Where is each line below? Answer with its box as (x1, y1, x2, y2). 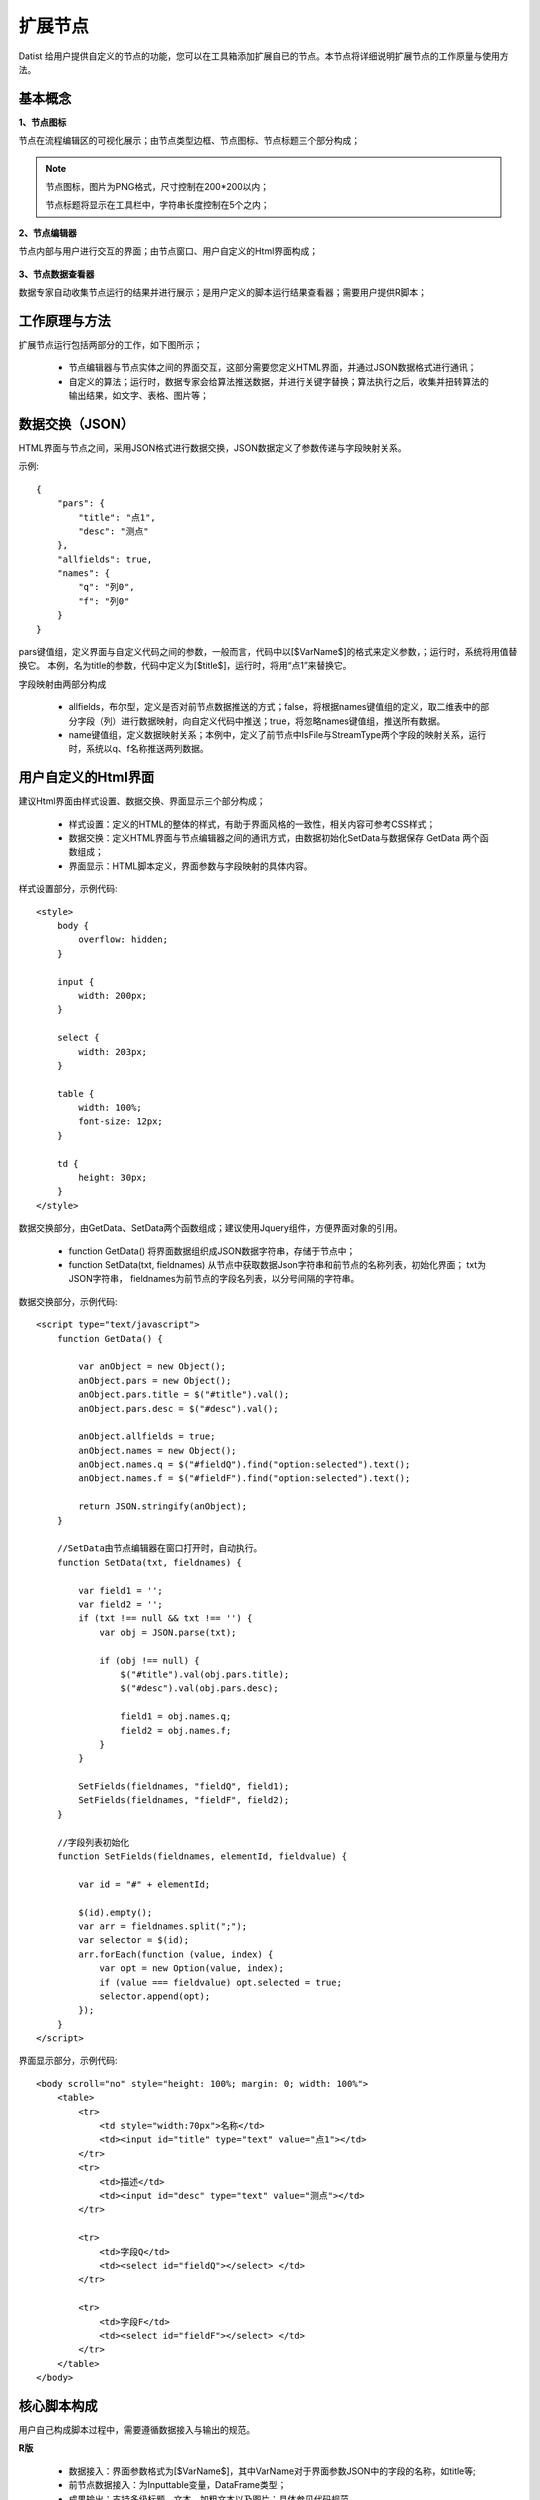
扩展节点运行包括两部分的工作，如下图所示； (18, 338, 203, 350)
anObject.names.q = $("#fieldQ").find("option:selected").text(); (78, 1459, 411, 1470)
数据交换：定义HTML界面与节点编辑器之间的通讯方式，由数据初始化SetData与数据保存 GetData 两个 (68, 832, 480, 844)
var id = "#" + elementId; (78, 1878, 211, 1890)
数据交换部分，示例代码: (18, 1295, 119, 1307)
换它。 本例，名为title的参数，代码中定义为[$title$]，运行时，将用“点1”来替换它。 (18, 660, 352, 672)
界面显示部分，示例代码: (18, 2055, 119, 2067)
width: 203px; (78, 1046, 148, 1057)
